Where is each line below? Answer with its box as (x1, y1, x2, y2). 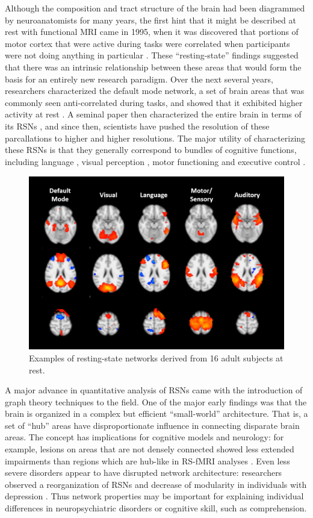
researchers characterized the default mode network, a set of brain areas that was (5, 84, 305, 97)
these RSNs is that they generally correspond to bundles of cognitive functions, (5, 143, 297, 156)
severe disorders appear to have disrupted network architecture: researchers (5, 466, 282, 479)
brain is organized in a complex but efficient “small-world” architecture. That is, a (5, 407, 308, 420)
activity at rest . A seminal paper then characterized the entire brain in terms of (5, 108, 302, 120)
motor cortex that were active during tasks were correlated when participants (5, 37, 290, 49)
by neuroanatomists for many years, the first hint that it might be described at (5, 13, 296, 26)
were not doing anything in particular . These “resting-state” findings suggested (5, 49, 299, 61)
